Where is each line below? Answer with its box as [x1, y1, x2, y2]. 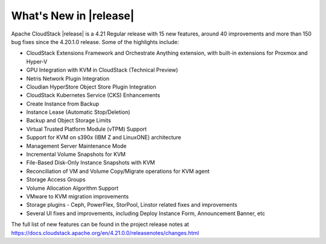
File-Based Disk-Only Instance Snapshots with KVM [26, 159, 155, 166]
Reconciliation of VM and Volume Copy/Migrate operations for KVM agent [26, 167, 210, 175]
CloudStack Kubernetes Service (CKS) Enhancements [26, 92, 161, 99]
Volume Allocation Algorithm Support [26, 184, 119, 192]
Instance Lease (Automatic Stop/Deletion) [26, 108, 130, 116]
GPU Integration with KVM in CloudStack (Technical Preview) [26, 66, 178, 74]
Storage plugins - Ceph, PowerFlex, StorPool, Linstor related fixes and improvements [26, 201, 238, 208]
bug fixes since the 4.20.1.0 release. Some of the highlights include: [11, 38, 179, 45]
